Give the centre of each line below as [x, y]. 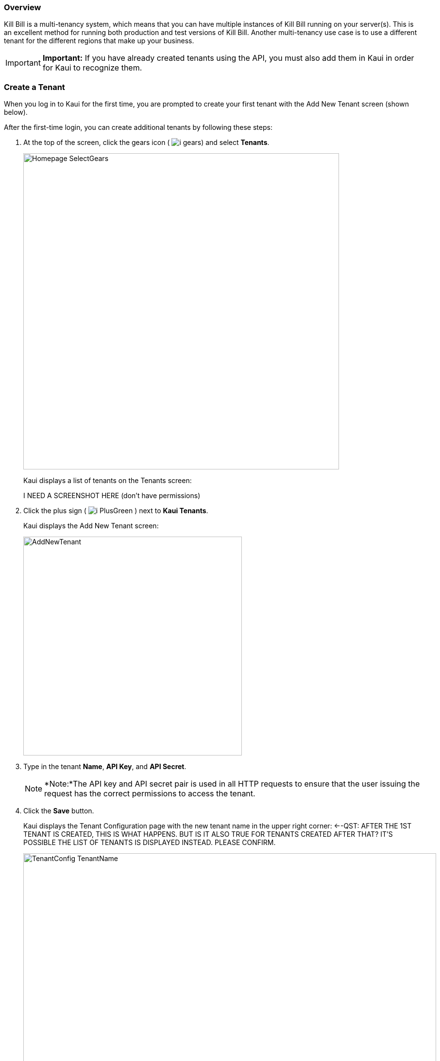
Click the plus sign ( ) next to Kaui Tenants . [116, 511]
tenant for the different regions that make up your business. [99, 41]
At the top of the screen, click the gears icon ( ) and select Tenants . [146, 143]
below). [16, 112]
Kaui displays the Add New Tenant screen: [91, 526]
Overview [23, 7]
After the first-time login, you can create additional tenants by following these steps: [138, 127]
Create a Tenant [34, 87]
